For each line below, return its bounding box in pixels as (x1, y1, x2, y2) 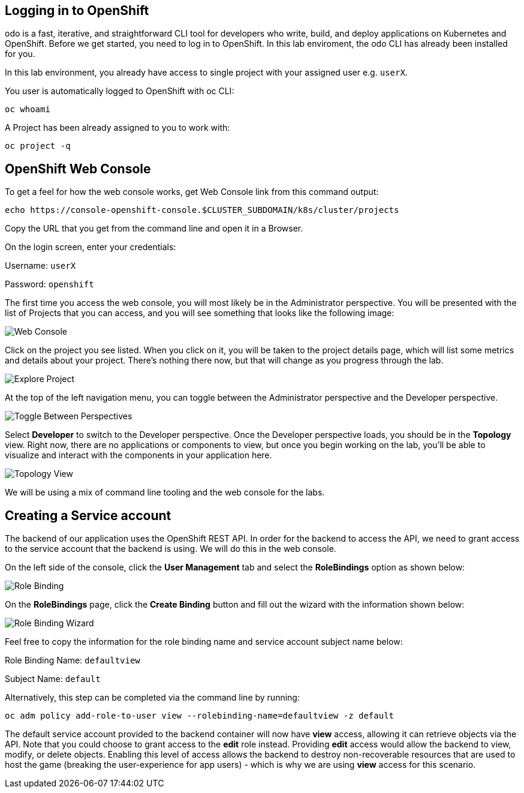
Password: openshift (5, 279, 94, 290)
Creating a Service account (5, 507, 171, 523)
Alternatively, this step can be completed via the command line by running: (5, 692, 300, 703)
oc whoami (5, 104, 50, 115)
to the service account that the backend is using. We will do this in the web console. (5, 543, 336, 554)
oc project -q (5, 141, 71, 151)
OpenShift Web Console (5, 161, 151, 176)
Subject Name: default (5, 674, 101, 684)
